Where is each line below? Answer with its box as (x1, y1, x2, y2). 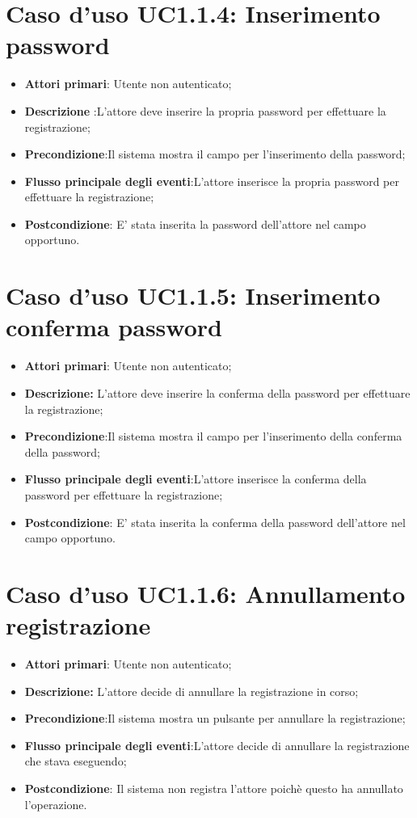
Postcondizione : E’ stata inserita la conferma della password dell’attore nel (24, 513, 406, 530)
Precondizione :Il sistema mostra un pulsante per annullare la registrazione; (24, 710, 406, 727)
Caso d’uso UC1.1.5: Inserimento (6, 279, 381, 312)
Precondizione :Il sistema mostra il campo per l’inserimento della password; (24, 145, 406, 162)
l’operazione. (24, 795, 87, 812)
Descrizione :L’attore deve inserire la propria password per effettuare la (24, 102, 386, 119)
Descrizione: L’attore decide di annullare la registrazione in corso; (24, 682, 359, 699)
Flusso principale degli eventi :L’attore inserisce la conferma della (24, 470, 367, 487)
